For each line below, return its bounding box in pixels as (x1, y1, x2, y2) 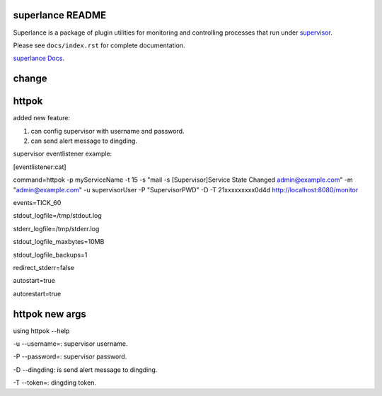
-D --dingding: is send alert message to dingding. (13, 365, 158, 374)
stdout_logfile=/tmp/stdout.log (13, 211, 102, 220)
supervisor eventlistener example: (13, 149, 112, 158)
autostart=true (13, 276, 56, 285)
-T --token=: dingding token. (13, 378, 97, 387)
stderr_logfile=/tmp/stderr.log (13, 224, 100, 233)
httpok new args (13, 308, 86, 320)
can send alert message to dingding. (30, 136, 138, 145)
